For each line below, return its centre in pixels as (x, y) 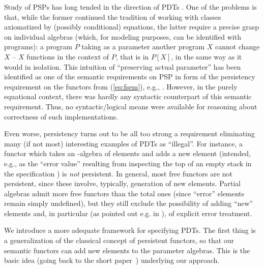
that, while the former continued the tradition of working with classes (113, 17)
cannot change (238, 47)
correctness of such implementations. (61, 116)
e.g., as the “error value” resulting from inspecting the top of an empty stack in (128, 163)
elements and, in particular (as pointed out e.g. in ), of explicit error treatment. (128, 213)
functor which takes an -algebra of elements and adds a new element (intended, (127, 153)
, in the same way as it (207, 56)
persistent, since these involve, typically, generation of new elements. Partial (123, 183)
